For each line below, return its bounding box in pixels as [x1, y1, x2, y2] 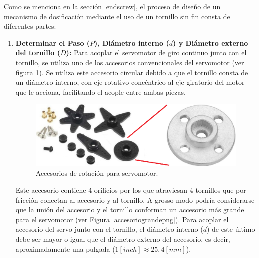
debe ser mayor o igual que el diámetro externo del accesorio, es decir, [15, 233, 230, 244]
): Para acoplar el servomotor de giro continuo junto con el [66, 47, 247, 58]
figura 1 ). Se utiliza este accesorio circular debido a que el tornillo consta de [15, 67, 248, 77]
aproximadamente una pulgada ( [15, 243, 115, 254]
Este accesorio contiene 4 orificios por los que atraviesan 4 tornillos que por [15, 184, 246, 195]
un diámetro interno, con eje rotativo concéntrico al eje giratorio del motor [15, 77, 245, 87]
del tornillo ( [15, 47, 60, 58]
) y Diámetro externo [173, 37, 248, 48]
